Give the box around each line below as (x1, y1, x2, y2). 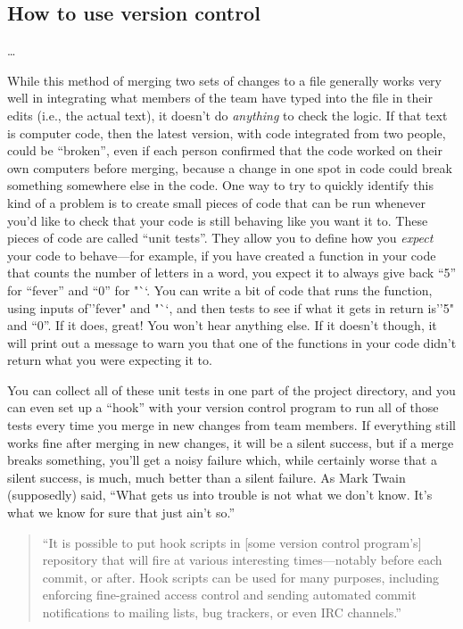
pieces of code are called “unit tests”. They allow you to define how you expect (7, 228, 434, 247)
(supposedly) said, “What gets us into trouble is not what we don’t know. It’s (7, 485, 433, 504)
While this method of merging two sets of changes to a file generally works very (7, 70, 442, 89)
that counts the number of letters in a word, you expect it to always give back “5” (7, 263, 457, 282)
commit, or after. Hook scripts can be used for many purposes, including (42, 567, 440, 586)
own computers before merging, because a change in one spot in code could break (7, 158, 452, 177)
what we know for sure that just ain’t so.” (7, 503, 236, 522)
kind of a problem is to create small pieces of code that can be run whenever (7, 193, 426, 211)
